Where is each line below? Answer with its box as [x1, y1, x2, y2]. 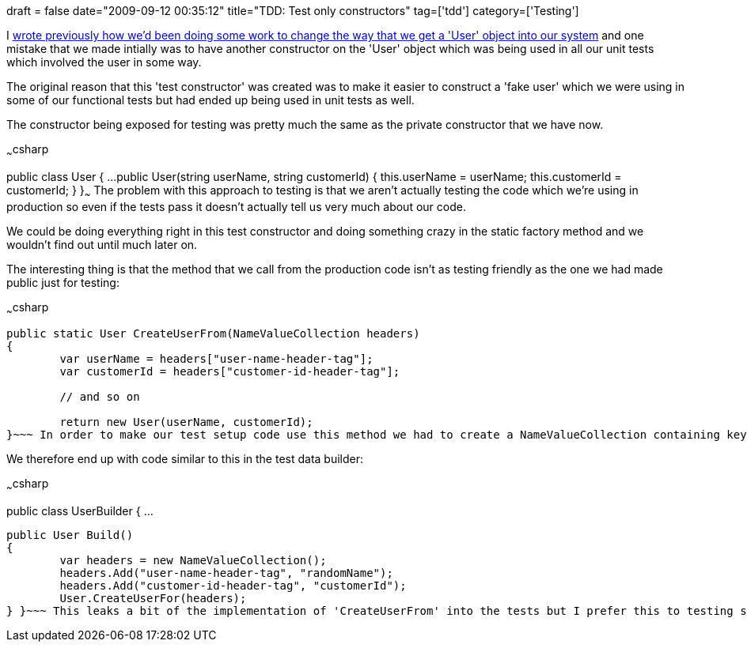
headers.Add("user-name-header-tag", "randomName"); [59, 567, 393, 580]
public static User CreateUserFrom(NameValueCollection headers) [6, 327, 420, 341]
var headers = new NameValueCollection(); [59, 554, 327, 567]
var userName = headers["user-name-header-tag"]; [59, 352, 373, 366]
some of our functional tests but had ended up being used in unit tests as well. [6, 93, 415, 107]
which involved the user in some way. [6, 55, 202, 69]
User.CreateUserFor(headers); [59, 592, 247, 605]
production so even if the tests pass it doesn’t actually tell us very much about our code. [6, 199, 466, 213]
